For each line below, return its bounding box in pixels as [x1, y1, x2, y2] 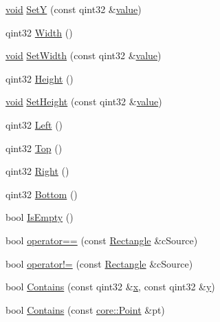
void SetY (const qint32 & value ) [5, 2, 142, 16]
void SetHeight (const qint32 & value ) [5, 94, 162, 109]
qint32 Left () [5, 117, 63, 131]
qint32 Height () [5, 71, 74, 85]
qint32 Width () [5, 25, 73, 39]
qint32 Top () [5, 140, 63, 155]
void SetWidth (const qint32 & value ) [5, 48, 162, 63]
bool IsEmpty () [5, 210, 74, 224]
